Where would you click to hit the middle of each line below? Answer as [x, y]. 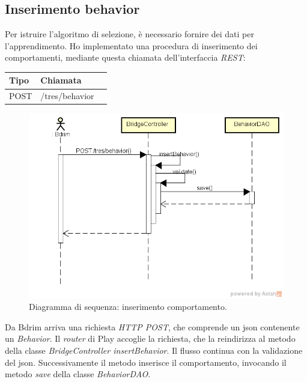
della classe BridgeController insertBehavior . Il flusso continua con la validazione [154, 350]
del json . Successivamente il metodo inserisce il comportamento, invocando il [146, 362]
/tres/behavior [67, 96]
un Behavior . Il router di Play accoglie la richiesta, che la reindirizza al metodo [150, 338]
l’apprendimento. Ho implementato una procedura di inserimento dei [131, 45]
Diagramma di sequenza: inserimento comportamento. [128, 307]
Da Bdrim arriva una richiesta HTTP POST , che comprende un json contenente [152, 326]
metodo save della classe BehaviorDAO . [78, 374]
